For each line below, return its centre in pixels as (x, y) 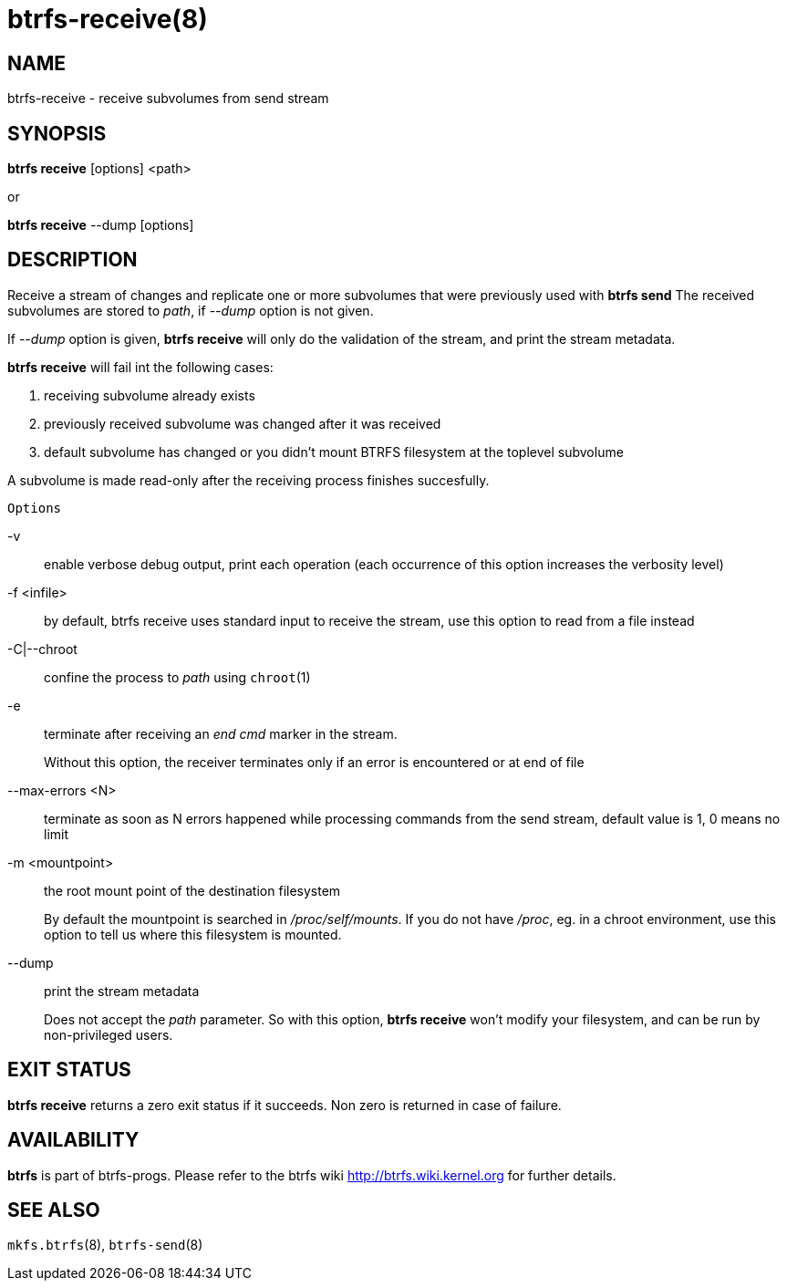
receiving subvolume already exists (150, 395)
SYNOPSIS (57, 133)
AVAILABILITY (73, 1140)
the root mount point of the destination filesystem (192, 890)
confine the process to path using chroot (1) (177, 677)
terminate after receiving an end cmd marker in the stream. (221, 733)
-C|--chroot (42, 649)
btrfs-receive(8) (108, 19)
